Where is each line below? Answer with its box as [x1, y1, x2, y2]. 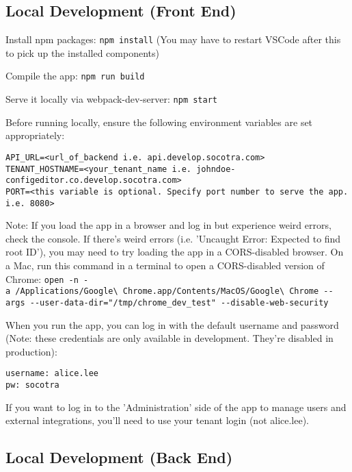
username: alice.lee [5, 369, 99, 379]
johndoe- [196, 164, 236, 174]
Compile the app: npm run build [5, 69, 145, 83]
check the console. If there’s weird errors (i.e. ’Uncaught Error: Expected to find [5, 231, 341, 245]
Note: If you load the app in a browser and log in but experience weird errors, [5, 218, 331, 232]
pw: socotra [5, 380, 59, 390]
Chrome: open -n [5, 271, 79, 286]
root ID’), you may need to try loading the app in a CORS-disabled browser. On [5, 245, 344, 259]
